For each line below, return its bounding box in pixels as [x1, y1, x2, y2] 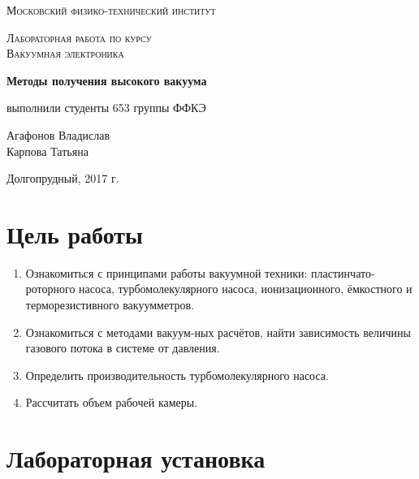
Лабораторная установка [6, 442, 266, 475]
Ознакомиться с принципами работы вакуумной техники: [25, 264, 308, 281]
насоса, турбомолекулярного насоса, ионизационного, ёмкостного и [79, 280, 413, 297]
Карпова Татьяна [6, 142, 89, 159]
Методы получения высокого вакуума [6, 71, 207, 88]
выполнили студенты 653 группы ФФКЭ [6, 99, 206, 116]
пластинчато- [311, 264, 375, 281]
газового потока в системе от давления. [25, 339, 220, 356]
